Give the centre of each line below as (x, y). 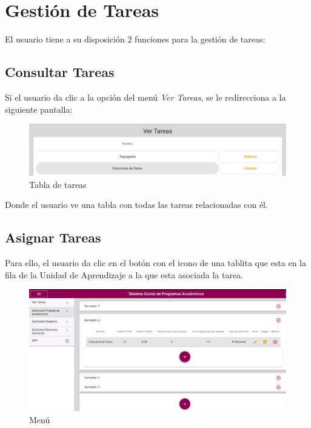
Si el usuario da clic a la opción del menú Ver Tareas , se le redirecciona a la (145, 97)
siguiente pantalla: (39, 109)
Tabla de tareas (58, 184)
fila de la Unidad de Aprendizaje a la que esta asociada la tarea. (124, 274)
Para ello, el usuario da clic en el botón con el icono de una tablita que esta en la (156, 263)
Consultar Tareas (60, 72)
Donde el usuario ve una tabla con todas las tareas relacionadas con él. (136, 205)
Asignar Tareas (53, 237)
